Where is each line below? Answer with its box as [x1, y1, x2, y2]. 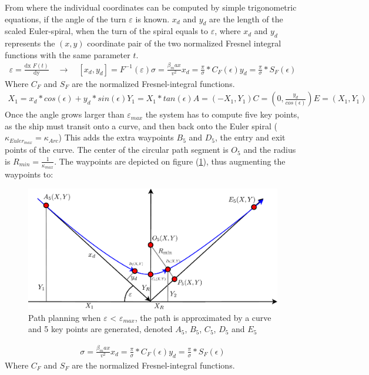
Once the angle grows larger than [5, 108, 125, 120]
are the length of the [209, 12, 283, 25]
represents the [5, 37, 55, 49]
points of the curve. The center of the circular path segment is [5, 143, 229, 156]
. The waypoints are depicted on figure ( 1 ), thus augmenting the [54, 155, 286, 167]
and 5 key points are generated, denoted [28, 323, 173, 335]
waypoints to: [5, 168, 53, 180]
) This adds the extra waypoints [58, 131, 174, 143]
